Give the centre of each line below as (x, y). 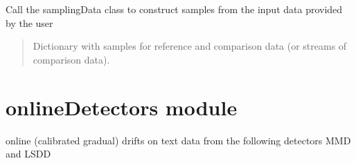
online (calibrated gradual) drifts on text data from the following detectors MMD (178, 140)
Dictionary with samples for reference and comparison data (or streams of (190, 46)
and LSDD (28, 154)
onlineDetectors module (122, 107)
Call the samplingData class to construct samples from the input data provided (174, 9)
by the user (29, 22)
